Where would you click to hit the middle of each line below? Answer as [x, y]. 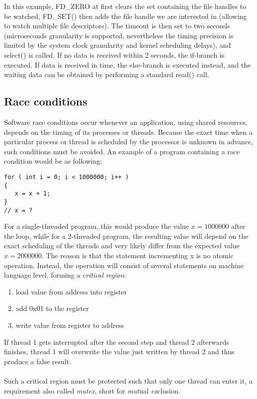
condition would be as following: [53, 161]
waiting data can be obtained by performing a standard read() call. [107, 74]
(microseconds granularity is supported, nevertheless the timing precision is [119, 35]
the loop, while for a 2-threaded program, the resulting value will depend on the [126, 236]
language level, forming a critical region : [65, 275]
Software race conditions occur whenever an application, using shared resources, [126, 122]
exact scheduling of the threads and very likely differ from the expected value [122, 246]
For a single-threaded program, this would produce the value [97, 226]
